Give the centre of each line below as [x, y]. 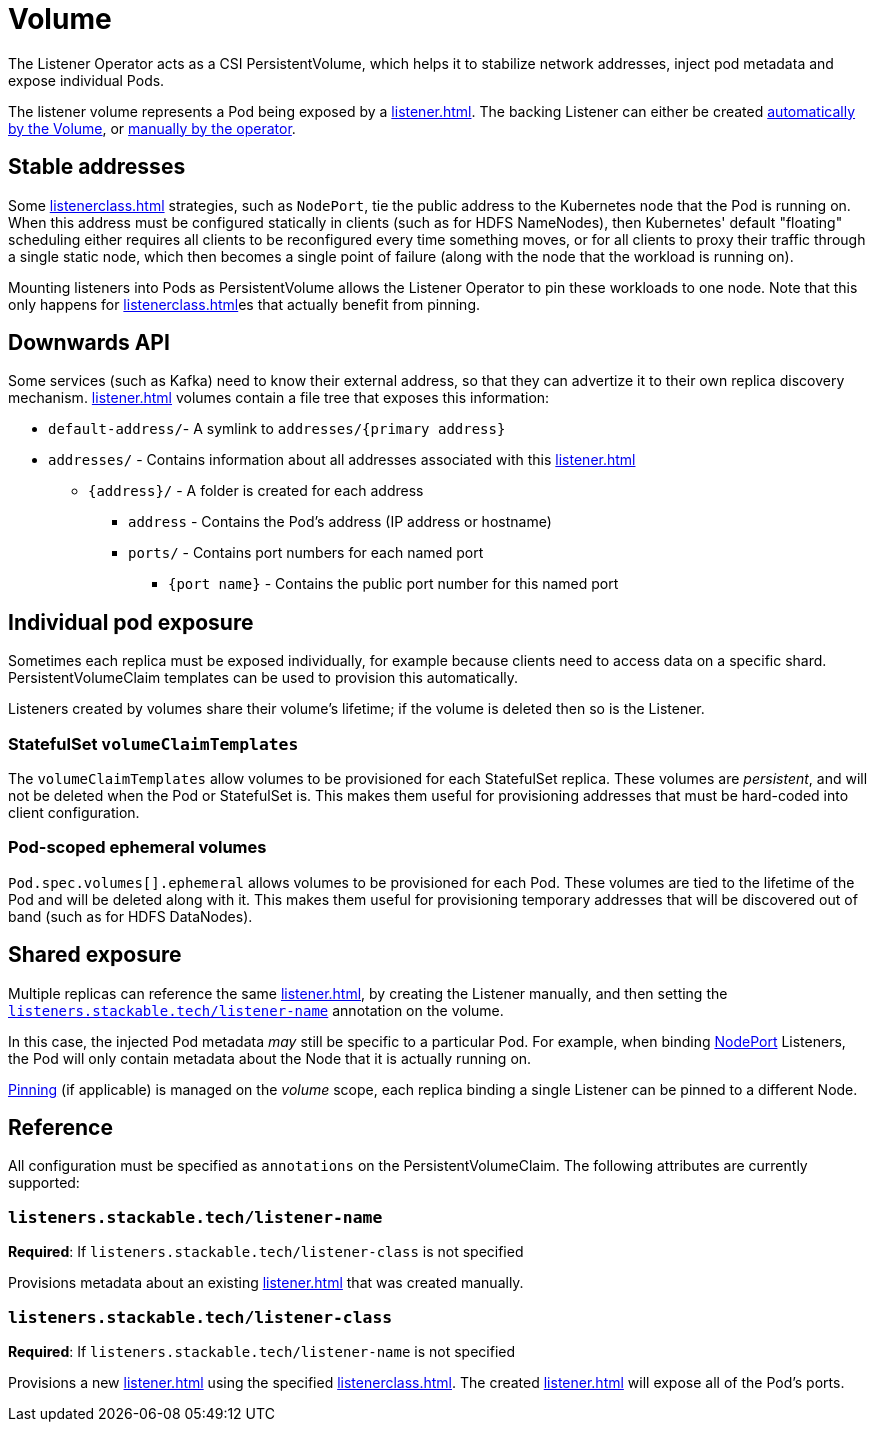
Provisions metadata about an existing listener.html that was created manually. [266, 1283]
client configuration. [74, 813]
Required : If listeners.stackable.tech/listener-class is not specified [266, 1252]
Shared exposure [95, 955]
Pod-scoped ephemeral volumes [137, 847]
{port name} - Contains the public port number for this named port [393, 584]
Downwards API [89, 343]
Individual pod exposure [131, 622]
